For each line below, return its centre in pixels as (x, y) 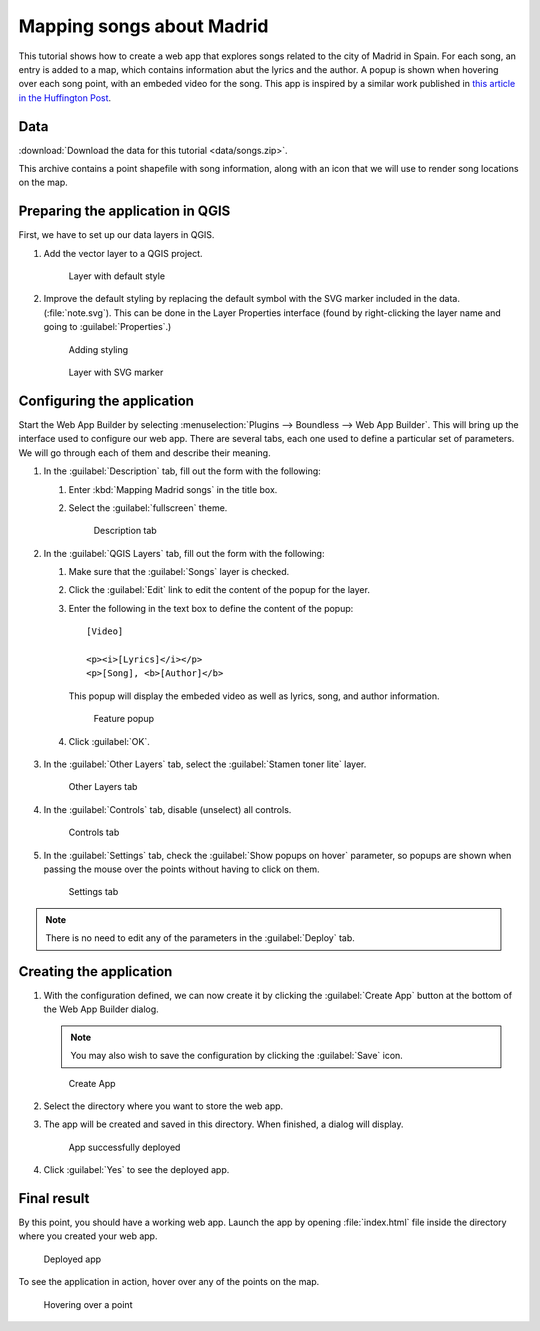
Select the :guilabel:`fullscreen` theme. (148, 507)
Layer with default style (116, 276)
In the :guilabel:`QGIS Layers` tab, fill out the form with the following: (184, 553)
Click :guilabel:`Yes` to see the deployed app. (136, 1170)
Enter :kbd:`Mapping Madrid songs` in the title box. (173, 489)
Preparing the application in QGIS (124, 211)
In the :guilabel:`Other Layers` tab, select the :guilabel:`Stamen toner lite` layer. (205, 764)
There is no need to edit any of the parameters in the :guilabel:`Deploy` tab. (200, 938)
